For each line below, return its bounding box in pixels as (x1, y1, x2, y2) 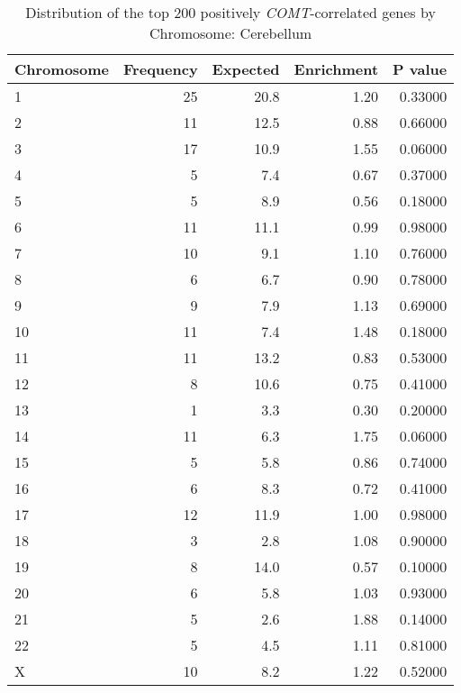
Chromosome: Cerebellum (149, 23, 312, 43)
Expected (212, 59, 280, 79)
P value (393, 59, 447, 79)
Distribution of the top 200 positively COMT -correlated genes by (25, 2, 436, 23)
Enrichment (294, 59, 379, 79)
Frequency (123, 59, 198, 79)
